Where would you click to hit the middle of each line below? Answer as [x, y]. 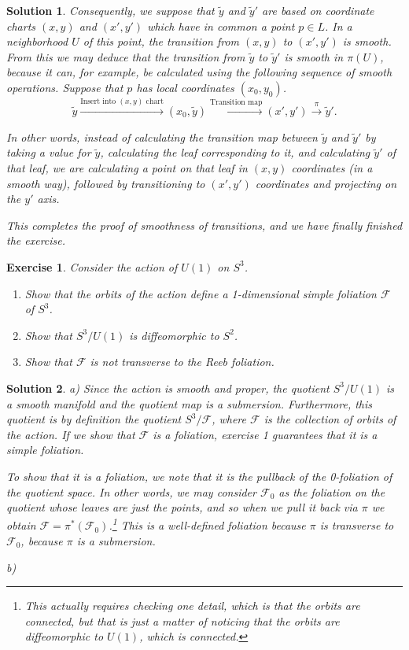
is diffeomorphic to [174, 335]
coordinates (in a [332, 168]
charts [21, 26]
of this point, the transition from [161, 41]
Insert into [98, 101]
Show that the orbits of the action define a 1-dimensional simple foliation [201, 293]
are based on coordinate [318, 10]
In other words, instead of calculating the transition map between [162, 137]
